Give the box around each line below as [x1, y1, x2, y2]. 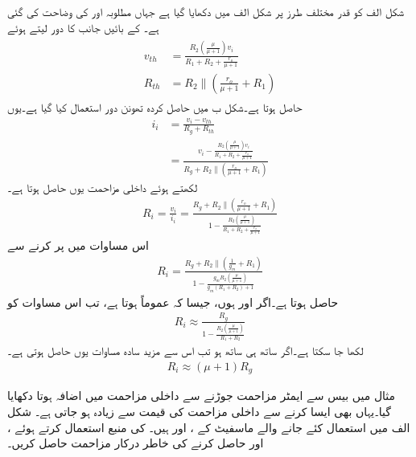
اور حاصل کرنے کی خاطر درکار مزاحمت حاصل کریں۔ [7, 435, 264, 451]
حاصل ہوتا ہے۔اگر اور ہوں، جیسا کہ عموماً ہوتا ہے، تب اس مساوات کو [7, 293, 339, 310]
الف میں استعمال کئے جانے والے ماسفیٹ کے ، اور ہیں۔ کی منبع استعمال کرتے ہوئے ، [7, 418, 410, 435]
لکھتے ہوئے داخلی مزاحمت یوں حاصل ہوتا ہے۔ [7, 178, 198, 195]
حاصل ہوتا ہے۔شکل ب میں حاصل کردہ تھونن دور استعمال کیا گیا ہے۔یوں [7, 99, 303, 116]
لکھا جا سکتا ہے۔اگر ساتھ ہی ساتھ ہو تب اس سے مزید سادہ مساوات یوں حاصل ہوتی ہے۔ [7, 342, 364, 359]
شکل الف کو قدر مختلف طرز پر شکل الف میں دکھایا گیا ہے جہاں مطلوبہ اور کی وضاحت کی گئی [7, 3, 405, 19]
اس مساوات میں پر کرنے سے [7, 237, 149, 254]
